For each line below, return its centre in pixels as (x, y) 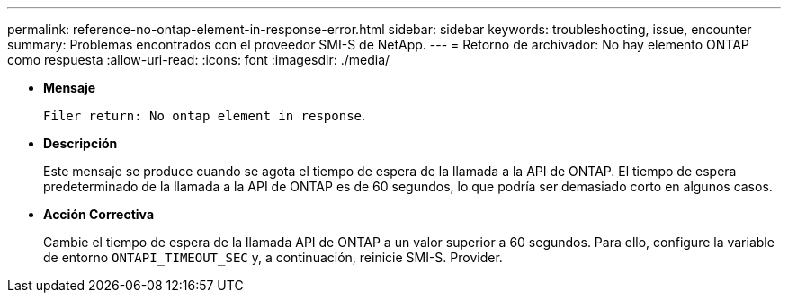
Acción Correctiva (99, 214)
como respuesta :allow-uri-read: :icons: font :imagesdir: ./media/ (199, 60)
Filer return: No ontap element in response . (205, 115)
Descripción (81, 143)
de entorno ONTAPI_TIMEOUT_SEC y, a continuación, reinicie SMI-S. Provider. (273, 257)
